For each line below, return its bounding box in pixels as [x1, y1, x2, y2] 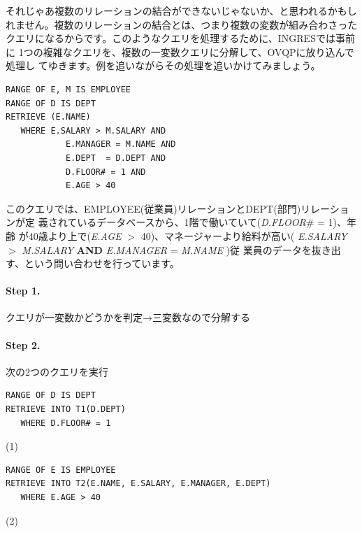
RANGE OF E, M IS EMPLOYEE [6, 84, 131, 94]
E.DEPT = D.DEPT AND [65, 152, 166, 163]
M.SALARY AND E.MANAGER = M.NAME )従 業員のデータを [22, 242, 312, 257]
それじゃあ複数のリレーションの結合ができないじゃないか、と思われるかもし [6, 3, 357, 17]
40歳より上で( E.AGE [28, 228, 122, 243]
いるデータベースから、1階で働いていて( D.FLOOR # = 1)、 [77, 215, 347, 229]
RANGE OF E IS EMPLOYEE [6, 464, 116, 475]
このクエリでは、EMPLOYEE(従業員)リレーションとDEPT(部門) [6, 201, 301, 215]
